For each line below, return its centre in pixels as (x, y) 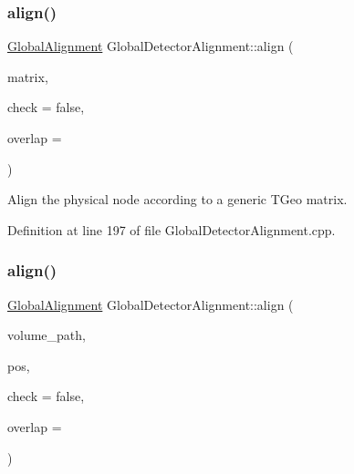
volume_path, (47, 335)
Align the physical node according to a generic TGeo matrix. (177, 199)
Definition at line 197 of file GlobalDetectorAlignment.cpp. (172, 229)
